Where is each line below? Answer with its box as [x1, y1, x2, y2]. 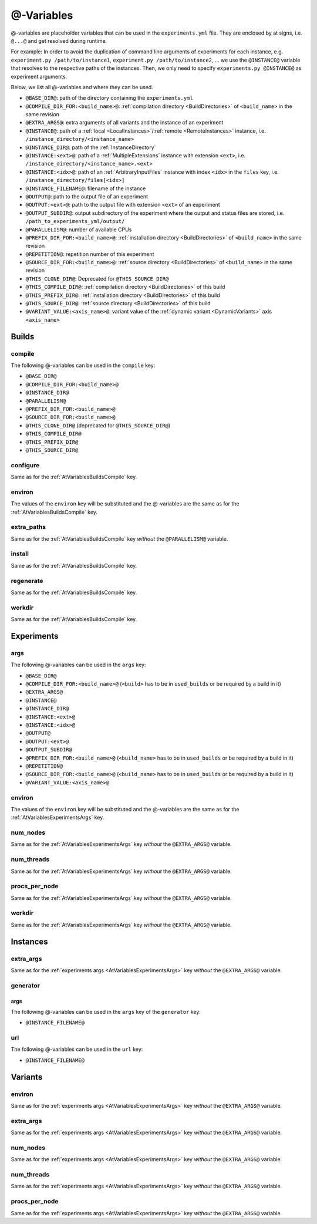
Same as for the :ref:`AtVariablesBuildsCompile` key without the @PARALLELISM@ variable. [11, 535, 228, 542]
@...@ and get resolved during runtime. [11, 37, 107, 44]
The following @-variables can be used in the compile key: [11, 362, 156, 369]
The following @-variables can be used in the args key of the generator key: [11, 1008, 201, 1015]
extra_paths [11, 523, 46, 531]
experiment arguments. [11, 73, 68, 80]
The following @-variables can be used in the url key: [11, 1046, 143, 1053]
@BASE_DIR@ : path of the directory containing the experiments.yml [25, 95, 193, 102]
